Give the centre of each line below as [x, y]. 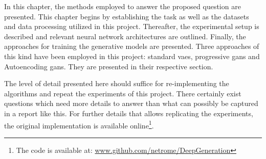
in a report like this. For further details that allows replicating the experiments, [129, 113]
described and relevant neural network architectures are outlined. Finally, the [125, 36]
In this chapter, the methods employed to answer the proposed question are [123, 6]
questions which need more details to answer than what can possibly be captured [131, 103]
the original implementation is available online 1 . [79, 124]
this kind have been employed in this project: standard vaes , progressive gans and [132, 56]
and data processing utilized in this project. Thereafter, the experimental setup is [132, 26]
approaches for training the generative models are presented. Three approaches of [132, 46]
